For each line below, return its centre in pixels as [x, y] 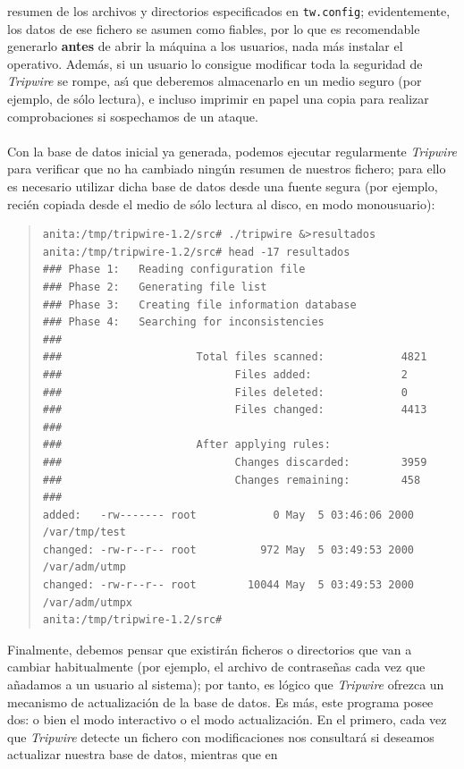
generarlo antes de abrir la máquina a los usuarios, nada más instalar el [205, 46]
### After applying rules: [186, 445]
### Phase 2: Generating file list [155, 287]
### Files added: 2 [225, 374]
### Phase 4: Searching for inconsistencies [183, 322]
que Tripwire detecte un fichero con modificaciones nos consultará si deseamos [221, 736]
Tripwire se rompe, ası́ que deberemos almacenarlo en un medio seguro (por [215, 81]
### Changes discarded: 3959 [235, 462]
